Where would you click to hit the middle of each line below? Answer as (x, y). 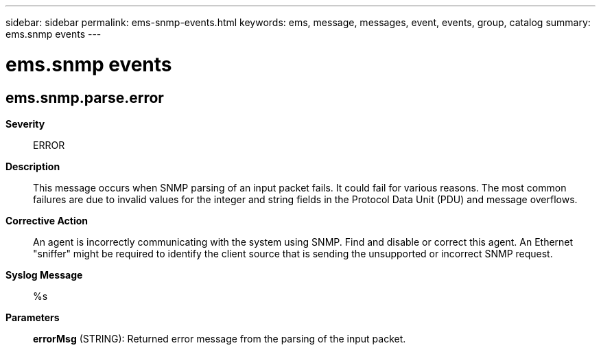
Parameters (33, 317)
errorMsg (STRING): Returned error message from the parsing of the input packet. (220, 338)
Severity (25, 124)
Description (33, 166)
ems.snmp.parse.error (85, 97)
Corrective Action (47, 220)
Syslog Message (44, 275)
